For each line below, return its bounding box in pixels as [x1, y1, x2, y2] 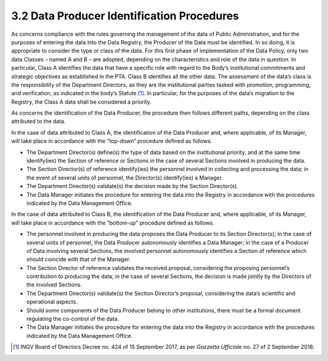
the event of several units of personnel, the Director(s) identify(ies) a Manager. [26, 174, 223, 181]
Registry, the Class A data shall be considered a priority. [11, 98, 152, 106]
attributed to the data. [11, 118, 66, 125]
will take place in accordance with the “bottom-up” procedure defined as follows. [11, 219, 215, 226]
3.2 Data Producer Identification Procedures [11, 9, 239, 22]
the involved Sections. [26, 281, 82, 288]
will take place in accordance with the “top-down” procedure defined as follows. [11, 137, 213, 145]
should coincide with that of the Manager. [26, 255, 131, 263]
